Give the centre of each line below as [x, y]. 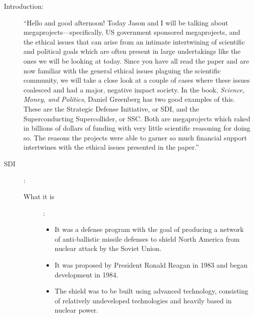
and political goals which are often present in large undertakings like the [132, 51]
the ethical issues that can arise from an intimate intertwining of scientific [134, 41]
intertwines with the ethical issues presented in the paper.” [111, 147]
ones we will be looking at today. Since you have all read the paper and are [136, 60]
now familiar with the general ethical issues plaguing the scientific [122, 70]
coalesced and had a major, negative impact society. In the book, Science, [134, 89]
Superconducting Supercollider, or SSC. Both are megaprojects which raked [137, 118]
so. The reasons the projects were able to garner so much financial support [135, 137]
